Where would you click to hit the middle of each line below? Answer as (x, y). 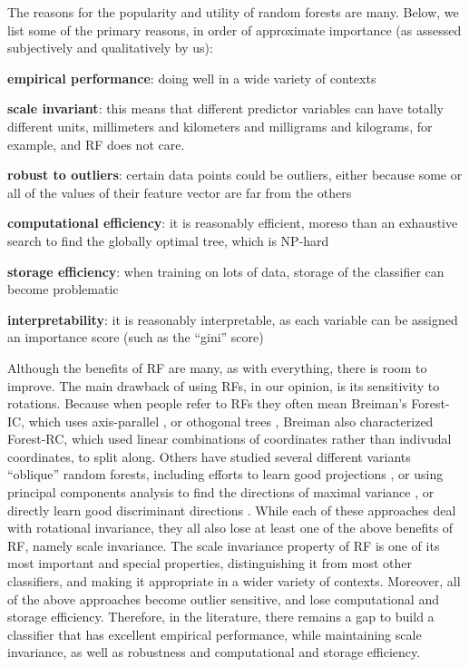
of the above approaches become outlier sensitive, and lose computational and (223, 598)
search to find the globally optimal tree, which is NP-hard (168, 240)
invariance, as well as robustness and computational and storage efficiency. (214, 652)
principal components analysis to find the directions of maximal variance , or (221, 492)
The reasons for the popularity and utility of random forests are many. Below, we (233, 12)
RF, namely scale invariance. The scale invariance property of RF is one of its (224, 545)
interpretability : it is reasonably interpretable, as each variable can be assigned (233, 319)
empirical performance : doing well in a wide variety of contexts (192, 78)
